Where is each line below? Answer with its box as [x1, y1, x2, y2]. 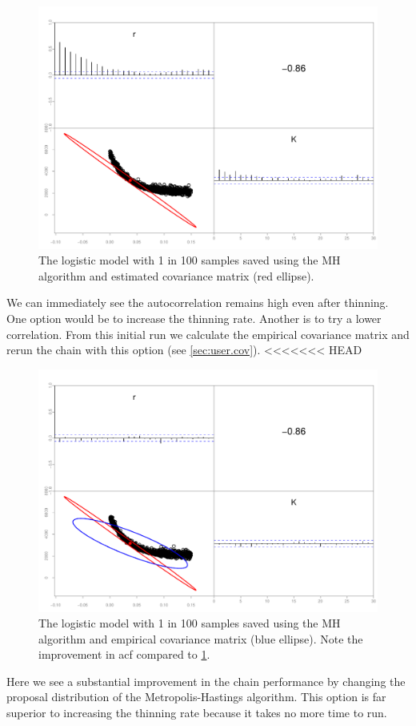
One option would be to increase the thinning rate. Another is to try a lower [6, 310, 382, 327]
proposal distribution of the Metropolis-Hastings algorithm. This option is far [6, 688, 386, 705]
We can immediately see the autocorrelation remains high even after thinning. [6, 294, 389, 311]
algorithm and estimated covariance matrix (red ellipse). [38, 267, 314, 284]
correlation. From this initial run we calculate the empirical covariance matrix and [6, 325, 410, 342]
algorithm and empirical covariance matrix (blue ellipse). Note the [38, 630, 363, 647]
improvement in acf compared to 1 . [38, 646, 210, 663]
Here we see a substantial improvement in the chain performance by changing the [6, 672, 406, 689]
